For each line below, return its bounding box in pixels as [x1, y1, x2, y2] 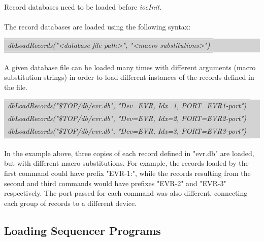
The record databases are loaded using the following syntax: [4, 21, 191, 32]
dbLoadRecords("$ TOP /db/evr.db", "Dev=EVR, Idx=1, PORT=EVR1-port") [8, 100, 247, 111]
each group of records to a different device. [4, 197, 137, 208]
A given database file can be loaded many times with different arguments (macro [4, 62, 256, 72]
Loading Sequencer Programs [4, 222, 161, 238]
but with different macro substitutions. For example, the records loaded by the [4, 158, 249, 168]
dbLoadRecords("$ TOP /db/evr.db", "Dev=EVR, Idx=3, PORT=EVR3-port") [8, 126, 247, 136]
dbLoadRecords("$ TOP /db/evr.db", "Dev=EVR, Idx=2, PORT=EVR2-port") [8, 113, 247, 124]
